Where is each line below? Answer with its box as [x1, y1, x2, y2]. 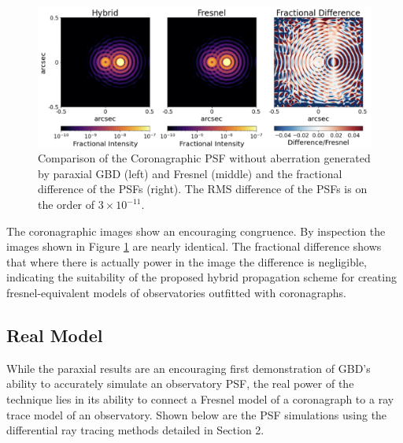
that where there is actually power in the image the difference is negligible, [6, 253, 367, 270]
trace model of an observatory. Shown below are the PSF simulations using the [6, 406, 387, 423]
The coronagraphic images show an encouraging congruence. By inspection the [6, 222, 386, 239]
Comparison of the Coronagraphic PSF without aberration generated [38, 150, 371, 166]
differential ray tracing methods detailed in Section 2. [6, 422, 264, 438]
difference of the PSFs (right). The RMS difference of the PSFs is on [38, 181, 368, 197]
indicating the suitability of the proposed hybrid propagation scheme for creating [6, 269, 397, 285]
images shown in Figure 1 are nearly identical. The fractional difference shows [6, 238, 382, 255]
